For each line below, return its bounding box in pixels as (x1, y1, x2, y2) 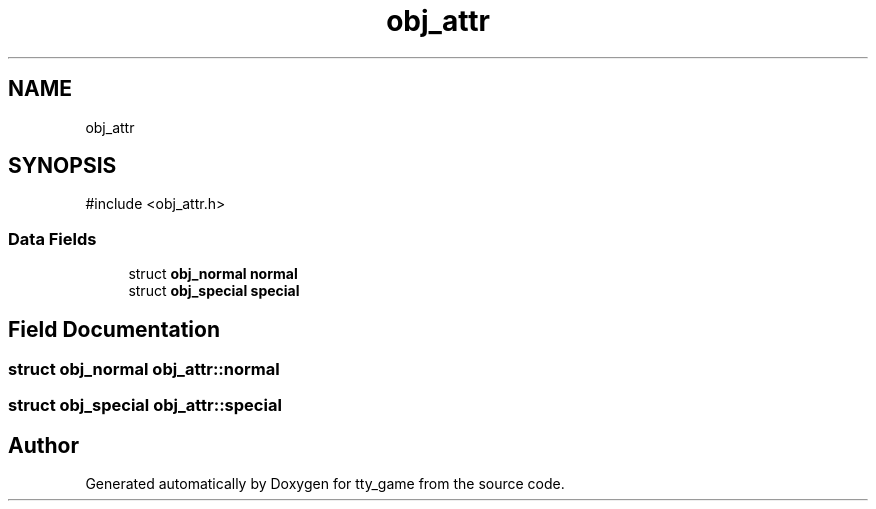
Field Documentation (8, 316, 220, 342)
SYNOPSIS (8, 153, 117, 179)
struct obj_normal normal (128, 265, 298, 283)
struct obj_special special (128, 282, 300, 300)
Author (8, 432, 79, 458)
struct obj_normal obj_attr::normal (8, 359, 280, 380)
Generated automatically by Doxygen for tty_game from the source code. (85, 475, 565, 493)
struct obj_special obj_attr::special (8, 395, 282, 416)
